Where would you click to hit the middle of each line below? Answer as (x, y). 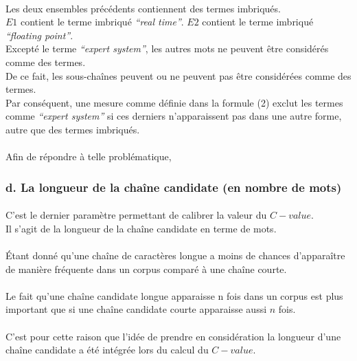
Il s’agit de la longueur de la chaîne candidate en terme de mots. (141, 228)
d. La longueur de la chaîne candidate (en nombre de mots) (174, 187)
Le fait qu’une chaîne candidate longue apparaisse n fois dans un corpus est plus (174, 295)
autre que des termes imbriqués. (73, 129)
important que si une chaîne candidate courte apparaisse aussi (136, 309)
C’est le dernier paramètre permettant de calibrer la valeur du (136, 215)
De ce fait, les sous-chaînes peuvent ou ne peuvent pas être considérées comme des (178, 75)
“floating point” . (39, 35)
